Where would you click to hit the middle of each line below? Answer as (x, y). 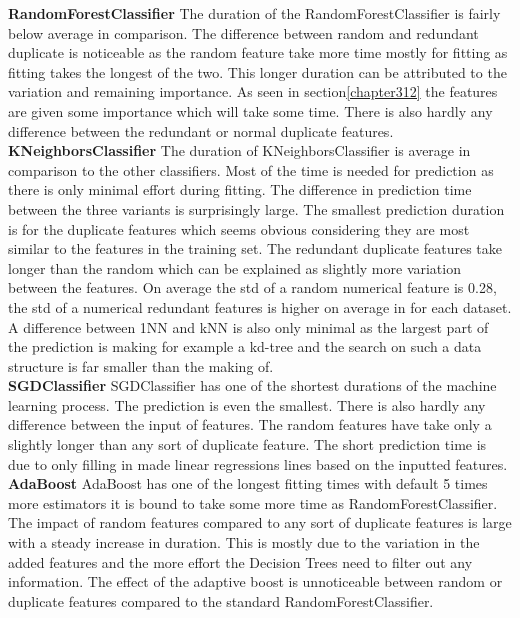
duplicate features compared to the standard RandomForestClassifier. (221, 600)
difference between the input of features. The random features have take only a (250, 424)
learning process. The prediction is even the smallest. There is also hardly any (247, 404)
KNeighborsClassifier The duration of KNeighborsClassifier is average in (239, 150)
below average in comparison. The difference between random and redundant (243, 32)
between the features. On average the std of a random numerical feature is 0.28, (252, 287)
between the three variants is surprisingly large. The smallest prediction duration (256, 208)
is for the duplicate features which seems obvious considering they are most (239, 228)
